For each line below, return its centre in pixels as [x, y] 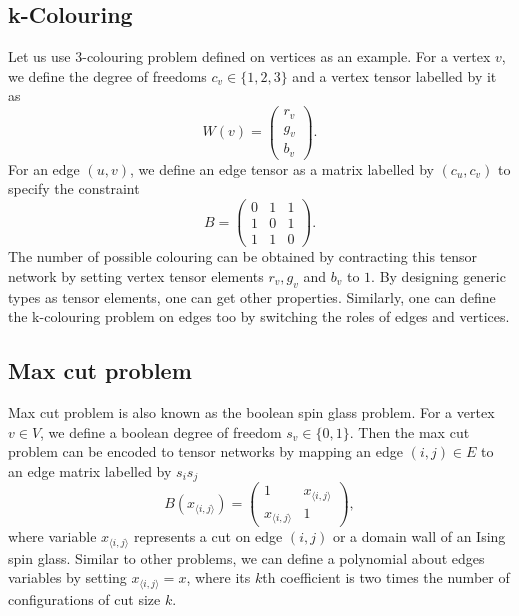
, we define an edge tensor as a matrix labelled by [281, 168]
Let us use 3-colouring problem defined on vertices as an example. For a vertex [249, 56]
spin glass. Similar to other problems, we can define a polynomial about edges [246, 557]
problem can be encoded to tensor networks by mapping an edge [205, 451]
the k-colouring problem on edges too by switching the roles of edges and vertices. [259, 316]
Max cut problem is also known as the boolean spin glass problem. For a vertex [251, 411]
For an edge [44, 168]
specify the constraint [74, 188]
